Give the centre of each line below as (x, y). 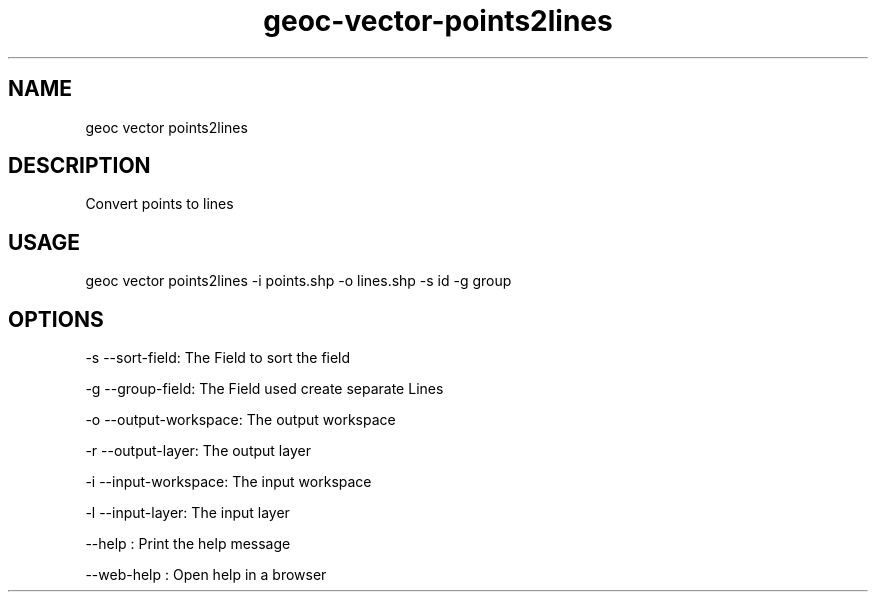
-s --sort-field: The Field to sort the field (218, 358)
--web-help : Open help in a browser (206, 575)
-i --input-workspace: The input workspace (228, 482)
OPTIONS (56, 319)
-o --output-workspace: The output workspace (240, 420)
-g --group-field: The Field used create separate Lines (264, 389)
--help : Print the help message (188, 544)
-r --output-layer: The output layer (198, 451)
